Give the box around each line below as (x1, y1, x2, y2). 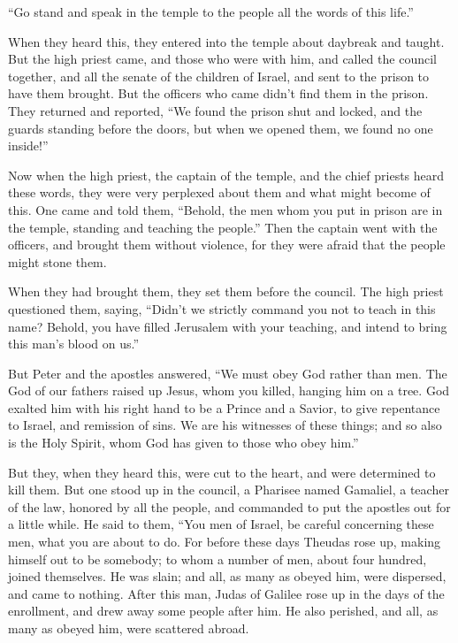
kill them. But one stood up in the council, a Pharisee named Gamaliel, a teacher (8, 480, 449, 499)
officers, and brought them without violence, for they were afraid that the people (8, 235, 446, 254)
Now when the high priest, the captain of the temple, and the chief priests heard (8, 165, 445, 184)
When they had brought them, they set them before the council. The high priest (8, 282, 444, 301)
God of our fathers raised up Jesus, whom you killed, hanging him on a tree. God (8, 381, 450, 400)
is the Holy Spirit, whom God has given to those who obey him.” (8, 433, 359, 452)
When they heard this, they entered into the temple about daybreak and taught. (8, 32, 445, 50)
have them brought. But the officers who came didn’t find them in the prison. (8, 84, 429, 103)
